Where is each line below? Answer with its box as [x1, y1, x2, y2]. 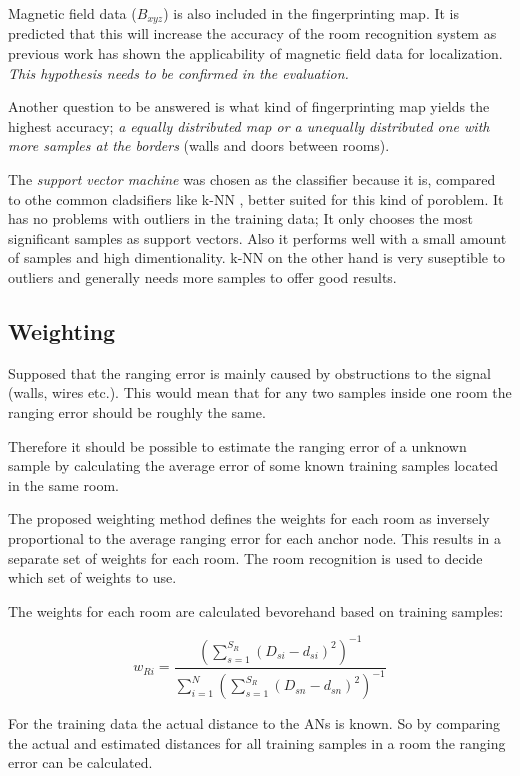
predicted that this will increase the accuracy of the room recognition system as [8, 23, 497, 44]
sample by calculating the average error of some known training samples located [8, 455, 499, 476]
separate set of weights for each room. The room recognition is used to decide [8, 547, 483, 568]
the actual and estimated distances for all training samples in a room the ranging [8, 732, 506, 753]
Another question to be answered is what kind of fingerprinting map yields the [8, 96, 490, 117]
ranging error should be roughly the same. [8, 401, 266, 422]
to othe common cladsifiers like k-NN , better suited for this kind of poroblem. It [8, 188, 504, 209]
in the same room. [8, 474, 119, 495]
